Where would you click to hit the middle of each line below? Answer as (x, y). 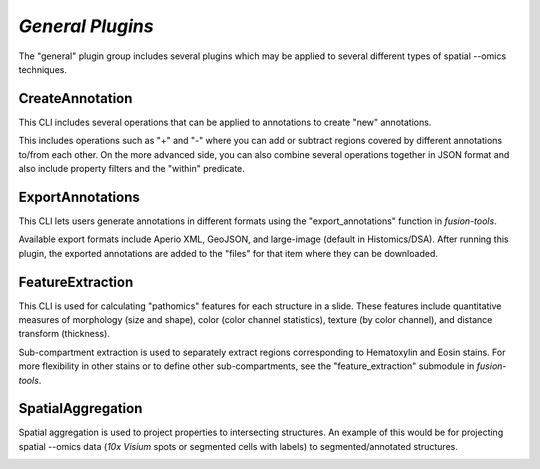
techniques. (42, 69)
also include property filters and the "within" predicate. (131, 169)
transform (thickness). (64, 334)
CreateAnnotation (75, 98)
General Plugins (86, 26)
